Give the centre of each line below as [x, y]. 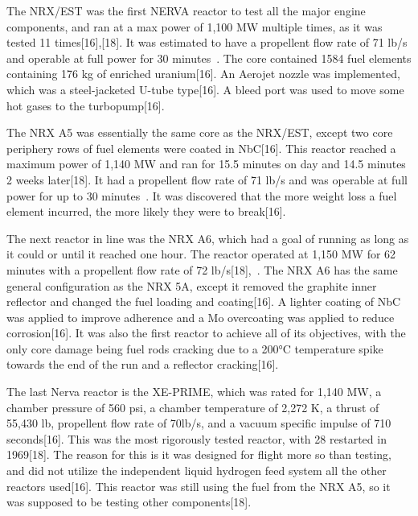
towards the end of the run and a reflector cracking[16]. [143, 364]
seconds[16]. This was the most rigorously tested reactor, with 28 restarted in [197, 438]
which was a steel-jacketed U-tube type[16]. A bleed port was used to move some [205, 89]
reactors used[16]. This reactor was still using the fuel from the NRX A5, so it [199, 486]
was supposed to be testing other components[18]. [129, 502]
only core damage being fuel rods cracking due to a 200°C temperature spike [195, 348]
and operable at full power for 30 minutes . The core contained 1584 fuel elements [209, 58]
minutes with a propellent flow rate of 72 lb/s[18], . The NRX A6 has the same [202, 269]
